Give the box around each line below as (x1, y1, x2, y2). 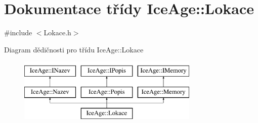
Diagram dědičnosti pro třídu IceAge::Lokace (4, 44, 144, 54)
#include (4, 27, 32, 38)
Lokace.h (44, 27, 71, 38)
